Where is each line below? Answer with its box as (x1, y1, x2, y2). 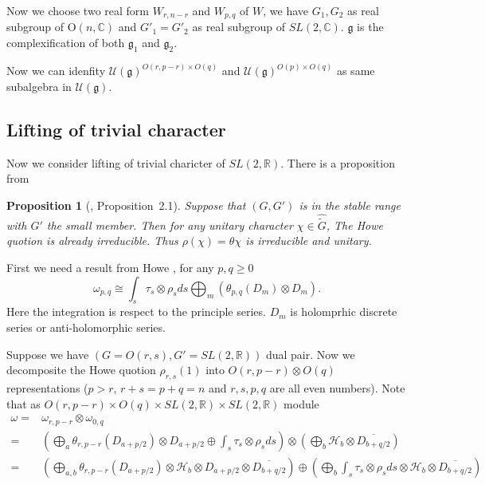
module (284, 395, 319, 412)
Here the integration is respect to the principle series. (6, 303, 266, 320)
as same (336, 62, 375, 79)
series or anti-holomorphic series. (6, 319, 166, 336)
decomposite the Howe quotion (6, 361, 156, 378)
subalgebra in (6, 77, 72, 94)
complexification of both (6, 34, 125, 51)
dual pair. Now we (265, 345, 355, 362)
